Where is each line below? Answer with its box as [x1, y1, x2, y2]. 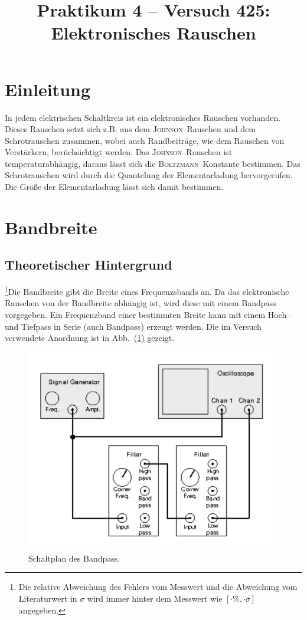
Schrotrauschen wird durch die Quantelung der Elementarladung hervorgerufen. [5, 169, 293, 181]
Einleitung [5, 77, 91, 101]
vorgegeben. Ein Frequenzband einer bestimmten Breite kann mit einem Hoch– [5, 309, 291, 321]
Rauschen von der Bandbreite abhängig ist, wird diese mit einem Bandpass [5, 297, 276, 309]
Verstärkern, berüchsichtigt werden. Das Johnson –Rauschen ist [5, 146, 233, 158]
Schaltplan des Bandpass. [28, 552, 120, 564]
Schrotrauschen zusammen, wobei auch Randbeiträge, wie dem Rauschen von [5, 134, 285, 146]
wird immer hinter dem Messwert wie [87, 592, 223, 604]
